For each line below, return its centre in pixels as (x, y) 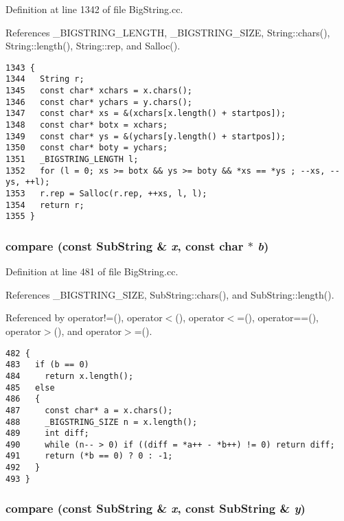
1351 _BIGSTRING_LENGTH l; (72, 160)
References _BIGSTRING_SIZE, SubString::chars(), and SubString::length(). (170, 294)
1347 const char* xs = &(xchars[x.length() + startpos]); (146, 114)
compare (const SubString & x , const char (125, 245)
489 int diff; (47, 433)
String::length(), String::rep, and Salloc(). (93, 46)
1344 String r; (45, 79)
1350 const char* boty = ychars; (87, 148)
